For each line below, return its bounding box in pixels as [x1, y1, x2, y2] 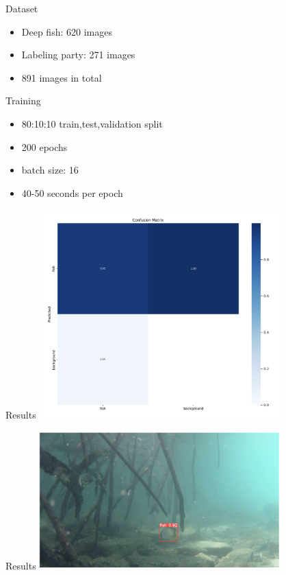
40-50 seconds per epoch [21, 185, 123, 200]
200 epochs [21, 139, 68, 154]
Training [5, 93, 41, 108]
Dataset [5, 1, 38, 15]
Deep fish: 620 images [21, 24, 112, 38]
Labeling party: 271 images [21, 47, 135, 62]
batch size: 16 [21, 163, 79, 177]
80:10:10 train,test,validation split [21, 116, 163, 130]
